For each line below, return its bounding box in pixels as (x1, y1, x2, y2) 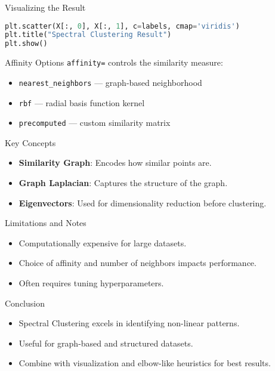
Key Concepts (5, 136, 56, 149)
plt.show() (5, 39, 48, 48)
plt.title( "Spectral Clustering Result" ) (5, 30, 172, 39)
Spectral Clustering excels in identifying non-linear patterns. (18, 317, 240, 329)
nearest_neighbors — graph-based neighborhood (18, 76, 202, 88)
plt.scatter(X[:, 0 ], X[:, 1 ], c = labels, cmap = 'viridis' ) (5, 21, 240, 30)
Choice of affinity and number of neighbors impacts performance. (18, 256, 257, 269)
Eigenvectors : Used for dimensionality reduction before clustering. (18, 196, 267, 209)
